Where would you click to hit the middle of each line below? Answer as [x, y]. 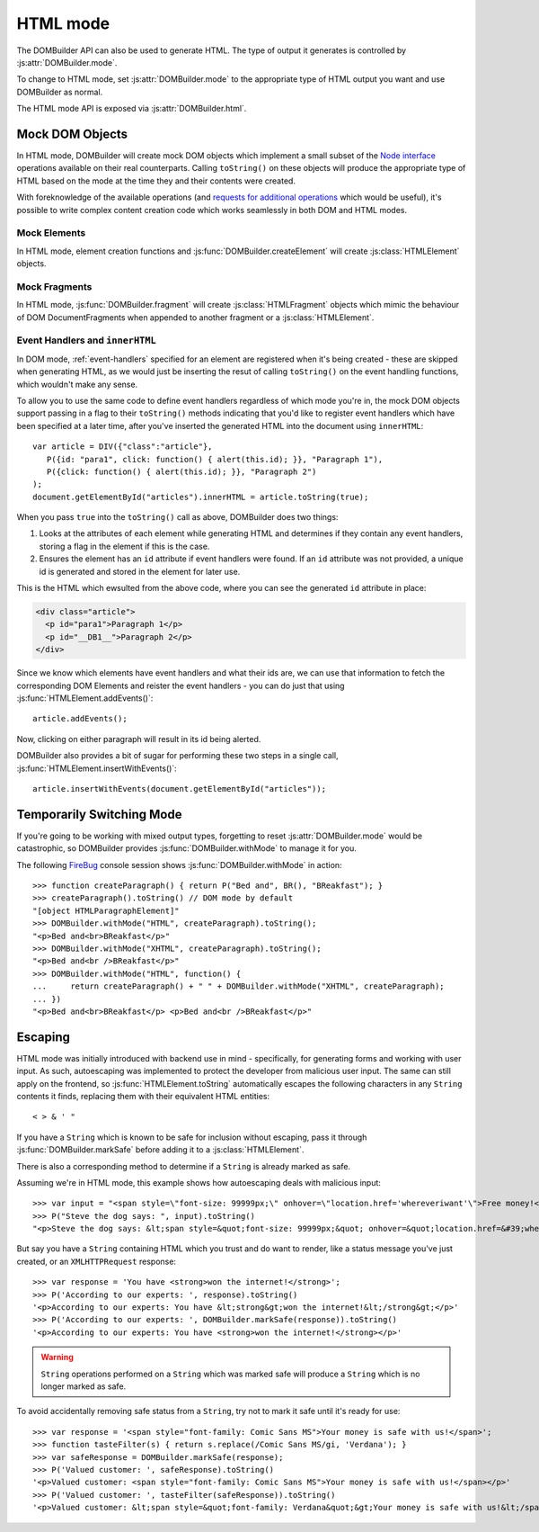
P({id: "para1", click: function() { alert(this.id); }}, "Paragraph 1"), [215, 459]
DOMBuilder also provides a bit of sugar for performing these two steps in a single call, [177, 756]
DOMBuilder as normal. [60, 92]
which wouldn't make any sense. [77, 384]
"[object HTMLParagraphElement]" [106, 910]
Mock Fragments [54, 286]
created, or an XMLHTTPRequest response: [97, 1261]
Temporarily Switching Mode [99, 814]
